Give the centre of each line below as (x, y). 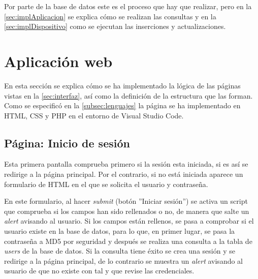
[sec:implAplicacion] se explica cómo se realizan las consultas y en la (110, 16)
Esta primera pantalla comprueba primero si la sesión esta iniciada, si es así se (126, 164)
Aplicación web (58, 61)
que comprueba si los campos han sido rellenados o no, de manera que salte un (127, 211)
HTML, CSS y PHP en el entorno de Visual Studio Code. (94, 115)
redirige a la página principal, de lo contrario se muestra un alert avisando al (124, 260)
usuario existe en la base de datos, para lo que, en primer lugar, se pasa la (120, 231)
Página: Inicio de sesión (67, 143)
